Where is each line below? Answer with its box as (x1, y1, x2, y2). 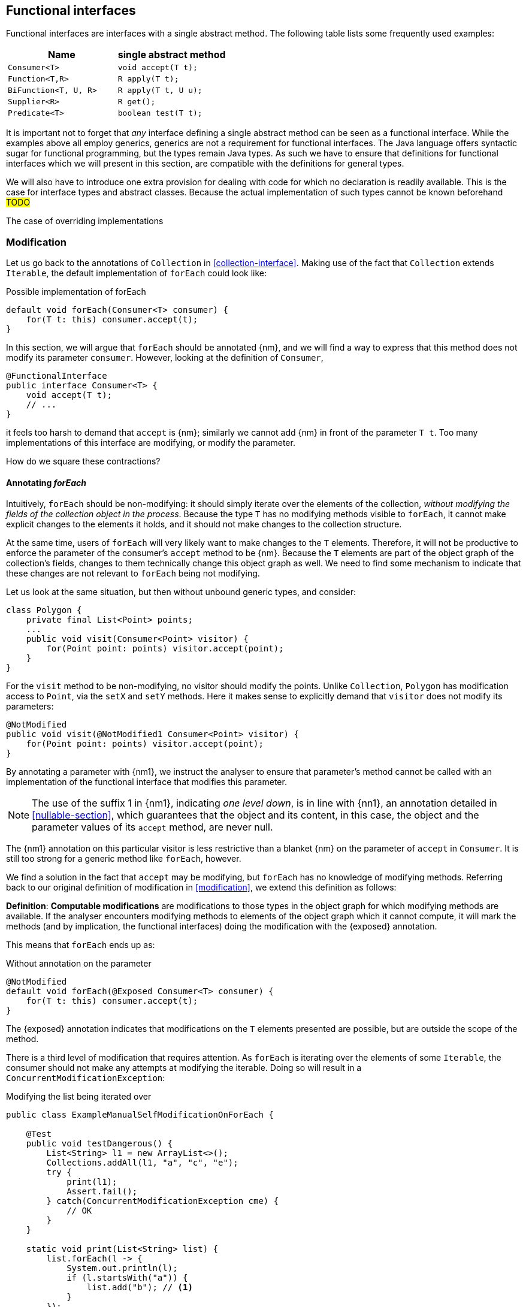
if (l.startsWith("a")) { (66, 1273, 188, 1283)
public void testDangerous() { (26, 1139, 173, 1149)
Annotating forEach (6, 477, 86, 488)
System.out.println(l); (66, 1263, 178, 1273)
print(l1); (66, 1177, 117, 1187)
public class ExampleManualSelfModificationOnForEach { (6, 1110, 274, 1120)
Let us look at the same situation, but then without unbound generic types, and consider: (6, 587, 356, 597)
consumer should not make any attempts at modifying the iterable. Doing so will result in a (6, 1062, 362, 1073)
